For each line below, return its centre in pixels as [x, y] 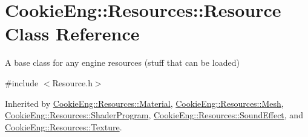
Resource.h [72, 82]
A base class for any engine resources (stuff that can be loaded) [122, 62]
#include [22, 82]
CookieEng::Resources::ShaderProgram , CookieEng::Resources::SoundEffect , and [154, 115]
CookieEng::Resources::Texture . [64, 126]
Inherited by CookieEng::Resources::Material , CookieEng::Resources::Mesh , [144, 103]
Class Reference [72, 33]
